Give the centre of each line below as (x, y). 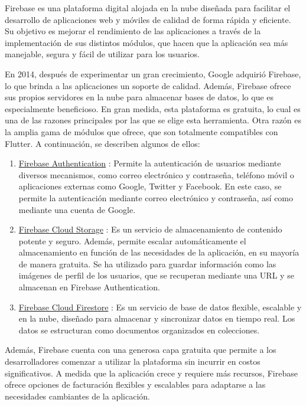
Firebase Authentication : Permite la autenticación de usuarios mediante (150, 163)
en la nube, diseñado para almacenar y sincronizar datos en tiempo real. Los (157, 318)
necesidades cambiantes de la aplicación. (77, 396)
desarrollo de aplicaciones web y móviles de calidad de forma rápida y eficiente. (148, 19)
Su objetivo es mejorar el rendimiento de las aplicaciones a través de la (133, 31)
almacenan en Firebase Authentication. (89, 287)
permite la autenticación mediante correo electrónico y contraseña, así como (156, 197)
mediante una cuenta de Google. (77, 209)
